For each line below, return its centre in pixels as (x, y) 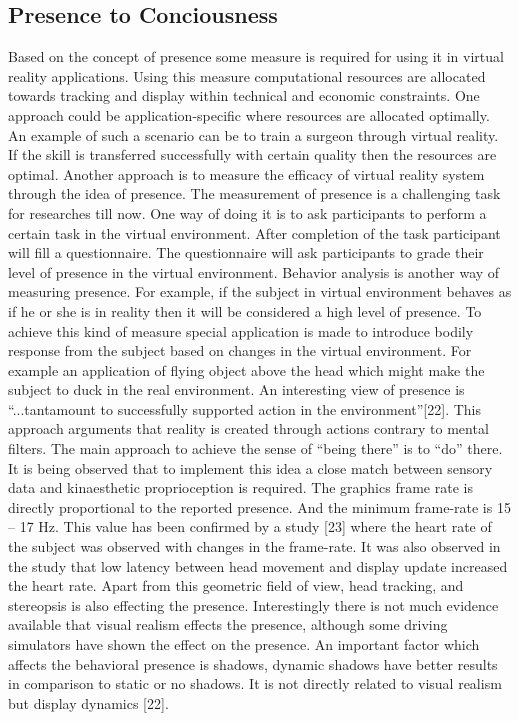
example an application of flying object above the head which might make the (246, 369)
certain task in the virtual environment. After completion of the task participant (254, 232)
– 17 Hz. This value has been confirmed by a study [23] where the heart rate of (250, 526)
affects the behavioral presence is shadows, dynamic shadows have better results (253, 663)
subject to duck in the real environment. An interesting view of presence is (236, 389)
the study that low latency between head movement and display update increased (258, 565)
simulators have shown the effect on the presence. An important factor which (244, 644)
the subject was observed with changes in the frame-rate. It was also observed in (254, 546)
